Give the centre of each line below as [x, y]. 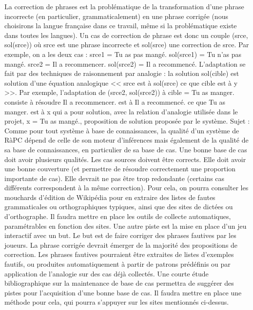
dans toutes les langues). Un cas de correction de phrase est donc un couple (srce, [126, 35]
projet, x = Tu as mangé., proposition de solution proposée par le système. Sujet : [127, 121]
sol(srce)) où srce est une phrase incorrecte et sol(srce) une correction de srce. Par [127, 45]
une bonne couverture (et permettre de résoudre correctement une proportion [120, 169]
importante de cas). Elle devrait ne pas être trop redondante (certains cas [115, 178]
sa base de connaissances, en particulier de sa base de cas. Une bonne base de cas [126, 149]
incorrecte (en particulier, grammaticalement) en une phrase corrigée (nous [116, 16]
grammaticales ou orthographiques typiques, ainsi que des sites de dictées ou [119, 207]
